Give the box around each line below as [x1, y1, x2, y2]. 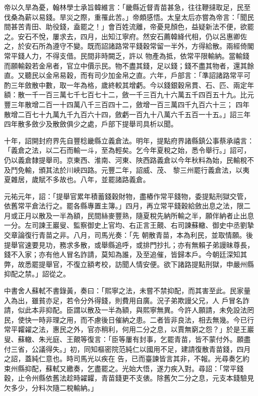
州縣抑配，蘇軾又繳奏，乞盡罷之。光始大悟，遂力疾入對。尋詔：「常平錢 [10, 363, 244, 373]
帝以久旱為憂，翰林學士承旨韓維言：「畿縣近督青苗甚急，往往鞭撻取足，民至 [4, 2, 251, 12]
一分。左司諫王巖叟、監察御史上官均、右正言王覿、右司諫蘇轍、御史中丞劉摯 [4, 220, 254, 230]
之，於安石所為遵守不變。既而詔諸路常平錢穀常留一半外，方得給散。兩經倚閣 [4, 41, 254, 51]
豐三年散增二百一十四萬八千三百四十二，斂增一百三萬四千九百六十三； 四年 [4, 99, 250, 109]
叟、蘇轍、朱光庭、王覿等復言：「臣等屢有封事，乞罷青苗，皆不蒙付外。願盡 [4, 334, 251, 344]
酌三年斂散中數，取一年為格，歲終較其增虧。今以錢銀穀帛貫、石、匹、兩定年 [4, 79, 254, 90]
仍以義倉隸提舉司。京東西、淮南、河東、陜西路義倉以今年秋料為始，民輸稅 [4, 154, 247, 165]
